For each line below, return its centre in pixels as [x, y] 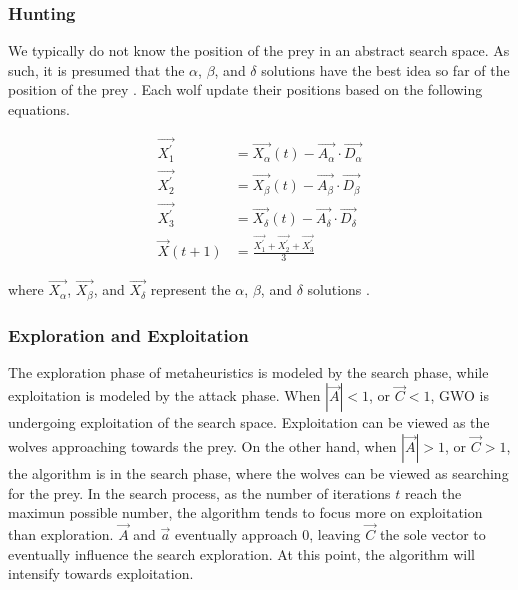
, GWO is [459, 395]
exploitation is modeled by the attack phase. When [164, 395]
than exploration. [61, 534]
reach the [433, 492]
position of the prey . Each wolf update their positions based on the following [245, 89]
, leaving [335, 534]
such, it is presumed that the [96, 69]
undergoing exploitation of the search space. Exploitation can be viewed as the [249, 422]
